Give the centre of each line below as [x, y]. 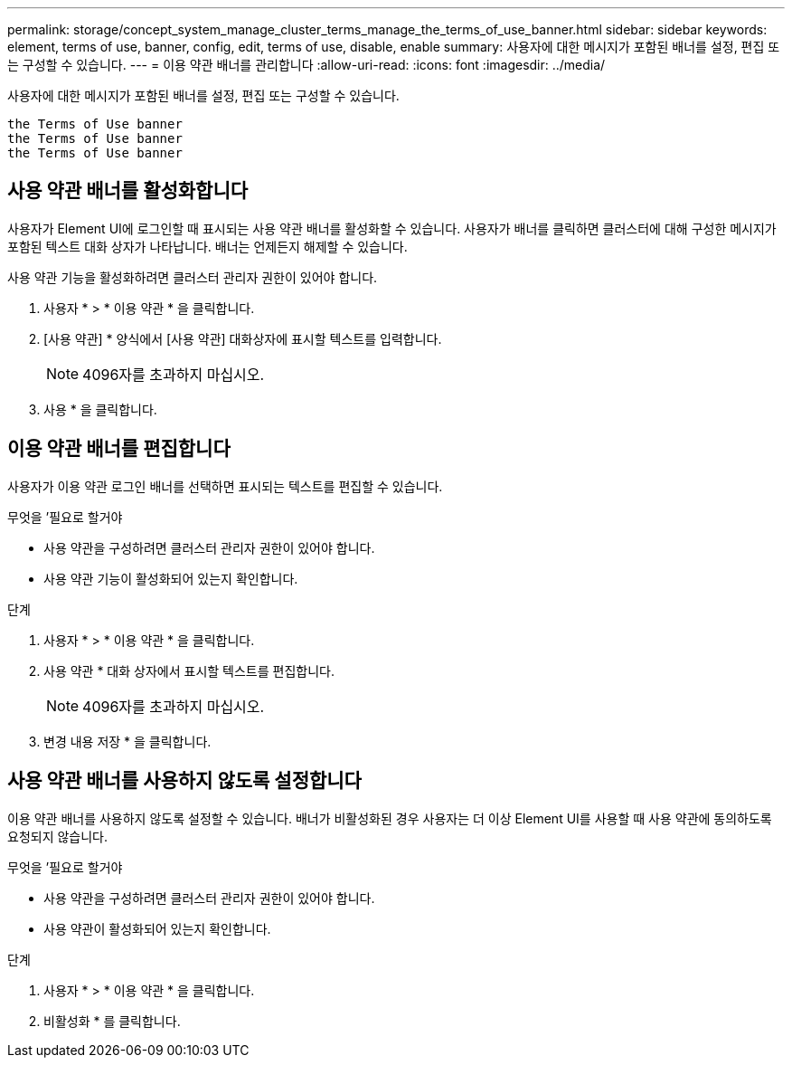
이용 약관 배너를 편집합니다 [119, 449]
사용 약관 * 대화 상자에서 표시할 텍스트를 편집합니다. [189, 670]
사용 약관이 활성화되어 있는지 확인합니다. [157, 928]
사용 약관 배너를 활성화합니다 [128, 191]
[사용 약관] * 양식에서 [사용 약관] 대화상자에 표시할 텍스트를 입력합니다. [243, 338]
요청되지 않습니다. [58, 836]
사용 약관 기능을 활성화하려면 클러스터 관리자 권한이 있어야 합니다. [193, 277]
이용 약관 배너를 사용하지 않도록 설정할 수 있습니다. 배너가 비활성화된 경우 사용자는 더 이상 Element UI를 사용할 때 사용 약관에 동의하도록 [390, 818]
